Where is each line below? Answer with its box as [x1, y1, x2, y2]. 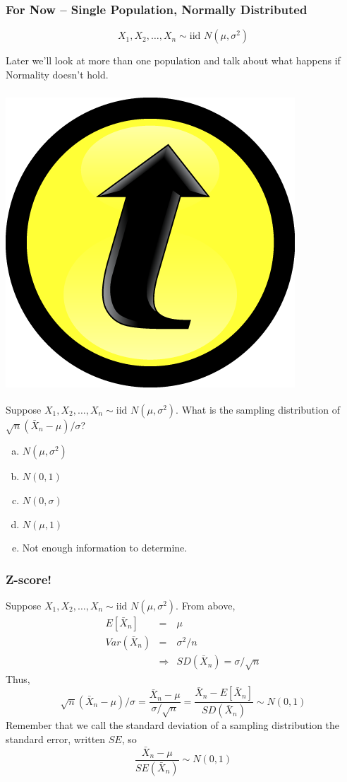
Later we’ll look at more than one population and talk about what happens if [6, 53, 341, 68]
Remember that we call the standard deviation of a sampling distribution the [6, 718, 340, 733]
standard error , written [6, 731, 106, 746]
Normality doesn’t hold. [6, 66, 109, 81]
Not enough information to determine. [22, 540, 188, 555]
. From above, [176, 597, 236, 612]
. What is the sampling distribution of [176, 402, 340, 416]
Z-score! [6, 570, 52, 588]
